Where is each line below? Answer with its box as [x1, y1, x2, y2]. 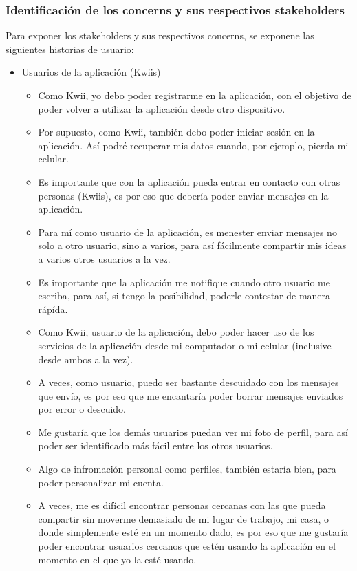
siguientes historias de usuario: [6, 41, 134, 56]
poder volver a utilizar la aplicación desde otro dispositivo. [38, 101, 285, 116]
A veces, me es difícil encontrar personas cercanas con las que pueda [38, 498, 326, 513]
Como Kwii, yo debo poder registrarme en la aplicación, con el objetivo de [38, 88, 351, 102]
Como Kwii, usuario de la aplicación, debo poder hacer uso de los [38, 325, 314, 339]
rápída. [38, 301, 68, 316]
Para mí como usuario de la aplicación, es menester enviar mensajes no [38, 224, 337, 239]
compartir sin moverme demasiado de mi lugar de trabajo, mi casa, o [38, 511, 329, 526]
